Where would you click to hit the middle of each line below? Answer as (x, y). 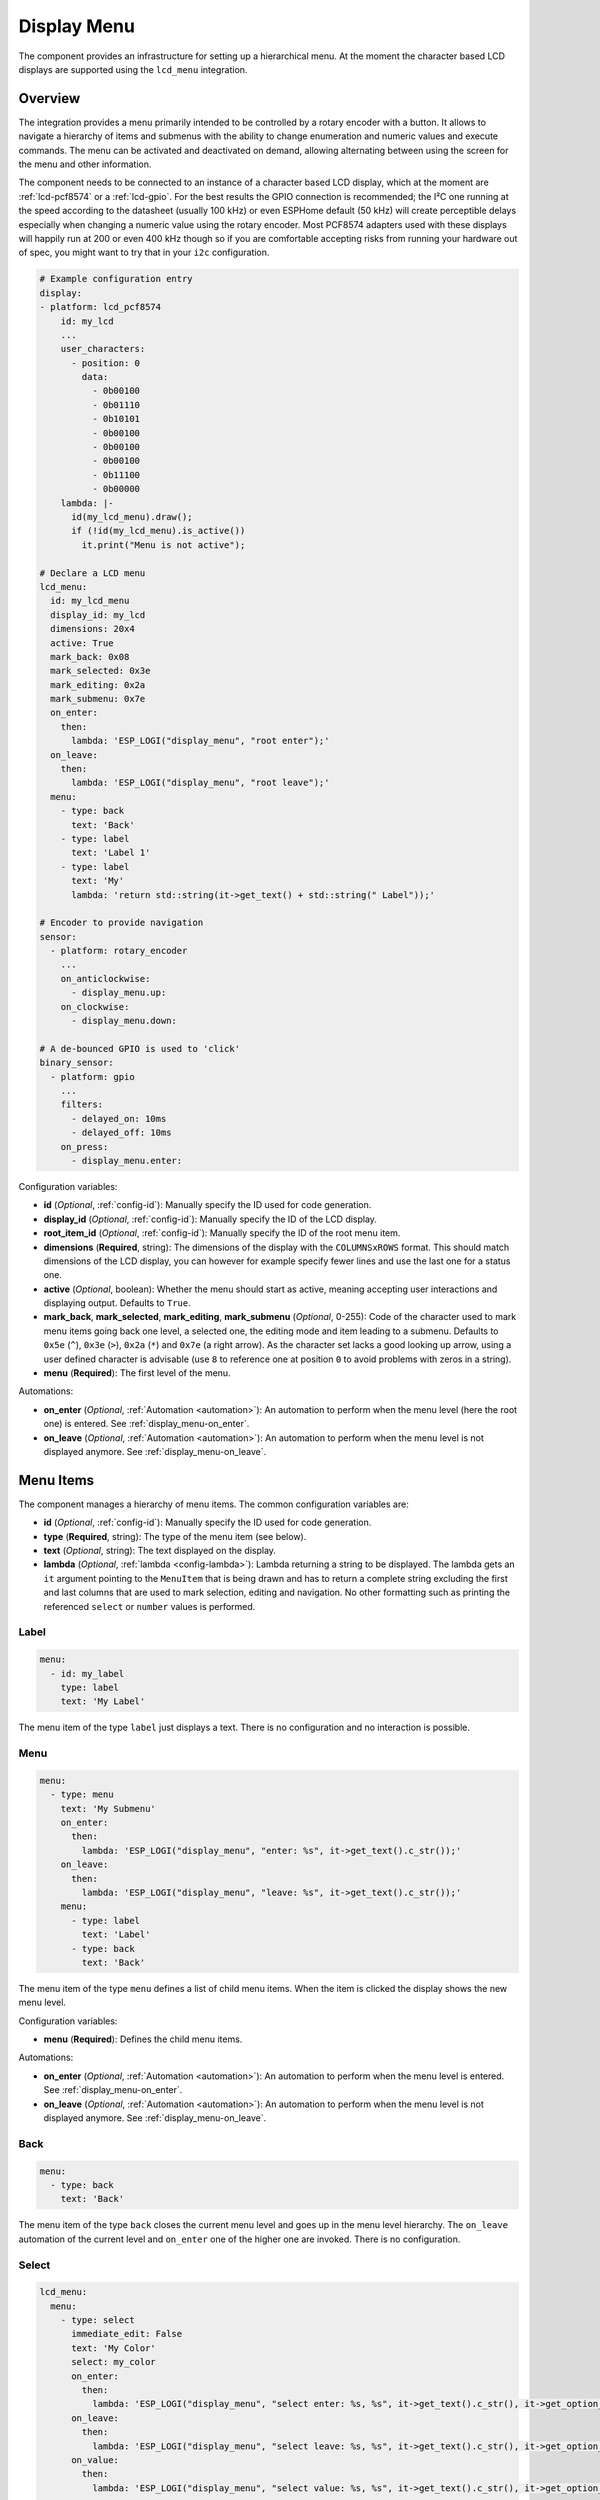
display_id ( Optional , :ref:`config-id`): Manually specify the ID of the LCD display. (210, 1219)
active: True (82, 643)
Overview (49, 98)
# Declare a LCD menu (92, 573)
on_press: (84, 1146)
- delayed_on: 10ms (119, 1118)
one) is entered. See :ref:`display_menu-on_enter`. (146, 1424)
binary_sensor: (76, 1063)
